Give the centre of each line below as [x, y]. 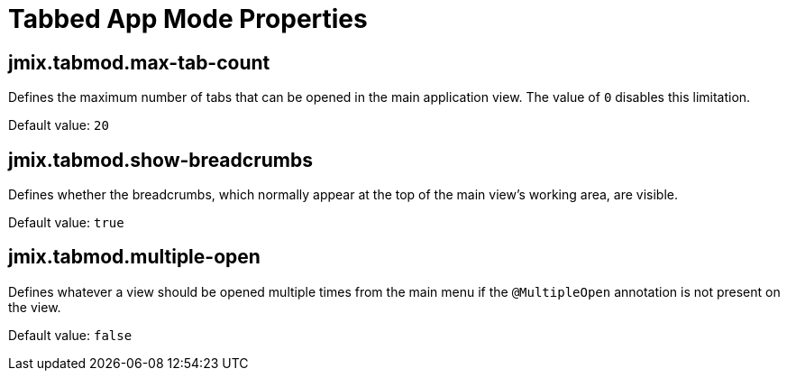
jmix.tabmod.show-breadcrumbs [160, 160]
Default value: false [70, 335]
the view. [35, 307]
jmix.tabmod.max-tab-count [139, 62]
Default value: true [66, 223]
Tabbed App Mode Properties [188, 19]
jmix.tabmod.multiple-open [134, 257]
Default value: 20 [59, 125]
